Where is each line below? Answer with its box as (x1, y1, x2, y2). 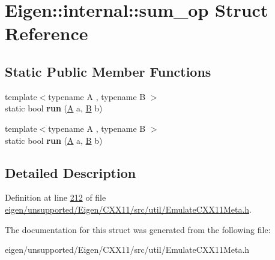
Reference (5, 21, 88, 46)
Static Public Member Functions (5, 62, 211, 80)
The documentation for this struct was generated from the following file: (5, 223, 271, 235)
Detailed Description (5, 163, 136, 182)
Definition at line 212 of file (5, 191, 106, 204)
